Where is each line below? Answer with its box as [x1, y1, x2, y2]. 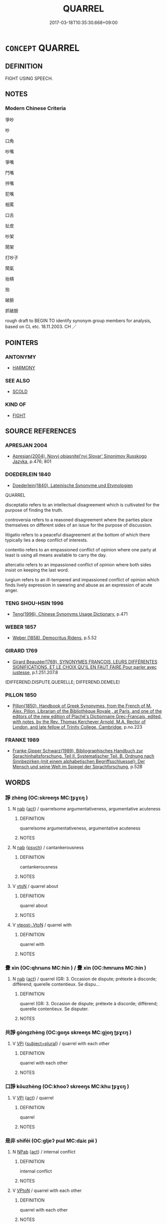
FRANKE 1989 [5, 736, 40, 743]
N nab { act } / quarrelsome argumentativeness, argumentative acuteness [12, 806, 161, 812]
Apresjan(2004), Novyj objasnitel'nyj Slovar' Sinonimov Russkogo [12, 453, 147, 459]
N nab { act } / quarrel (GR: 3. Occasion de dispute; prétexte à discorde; [12, 976, 157, 982]
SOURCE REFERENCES [5, 427, 77, 435]
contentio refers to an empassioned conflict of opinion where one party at [5, 546, 157, 552]
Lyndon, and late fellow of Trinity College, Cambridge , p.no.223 [12, 724, 143, 730]
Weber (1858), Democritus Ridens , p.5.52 [12, 635, 97, 641]
